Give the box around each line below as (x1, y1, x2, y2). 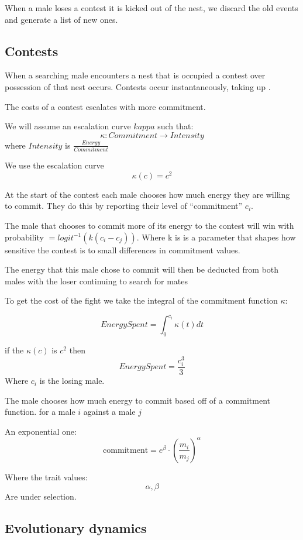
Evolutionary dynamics (5, 518, 147, 536)
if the (5, 344, 24, 356)
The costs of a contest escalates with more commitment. (5, 100, 206, 112)
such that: (157, 120, 194, 132)
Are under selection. (5, 490, 77, 502)
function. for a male (5, 405, 75, 418)
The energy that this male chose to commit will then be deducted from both (5, 263, 279, 276)
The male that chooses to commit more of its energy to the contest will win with (5, 219, 294, 231)
